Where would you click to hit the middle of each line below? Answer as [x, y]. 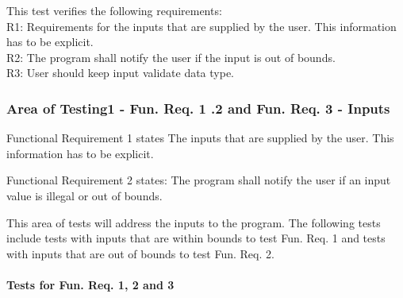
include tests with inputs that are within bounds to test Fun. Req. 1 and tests [196, 238]
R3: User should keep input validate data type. [121, 73]
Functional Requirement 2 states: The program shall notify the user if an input [199, 180]
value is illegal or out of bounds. [84, 195]
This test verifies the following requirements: [114, 10]
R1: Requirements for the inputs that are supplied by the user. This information [201, 26]
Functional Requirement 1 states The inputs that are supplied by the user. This [200, 138]
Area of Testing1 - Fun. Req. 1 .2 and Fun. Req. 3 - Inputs [198, 108]
